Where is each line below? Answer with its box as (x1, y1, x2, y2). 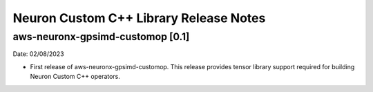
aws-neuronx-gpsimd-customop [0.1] (12, 30, 190, 43)
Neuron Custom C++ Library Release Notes (12, 10, 266, 26)
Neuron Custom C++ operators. (30, 73, 121, 81)
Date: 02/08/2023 (12, 50, 65, 58)
